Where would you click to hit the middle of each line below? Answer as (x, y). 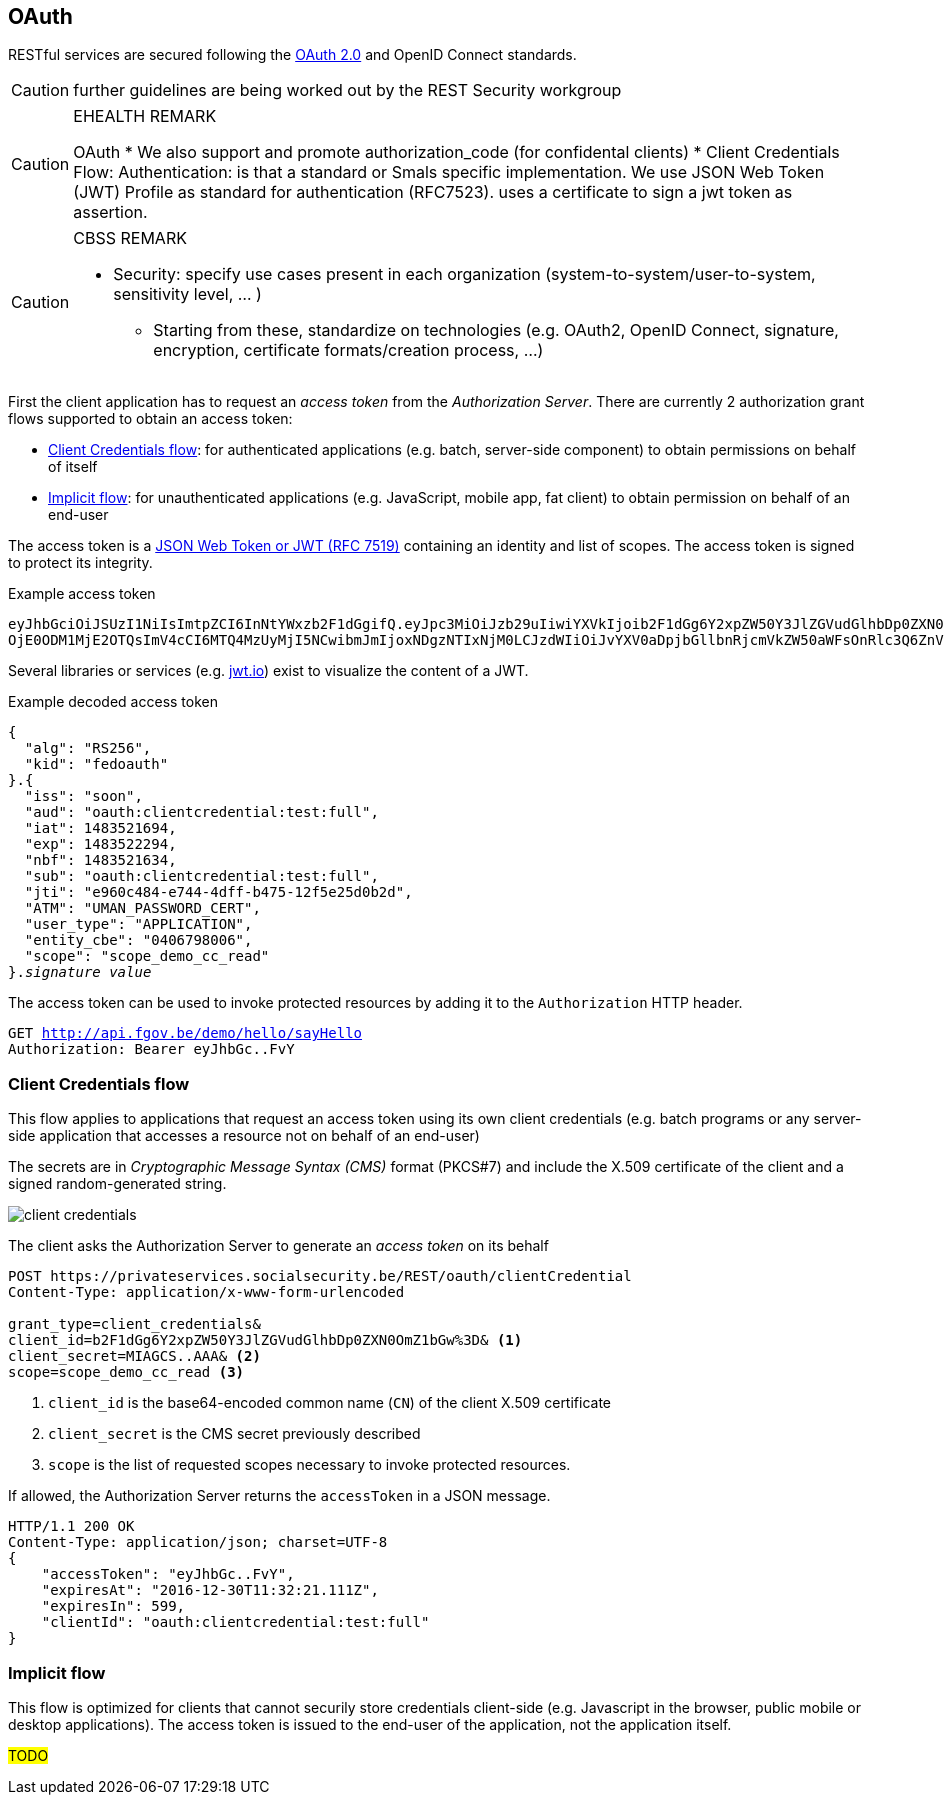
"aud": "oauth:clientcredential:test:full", (201, 812)
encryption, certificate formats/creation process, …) (348, 350)
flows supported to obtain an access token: (150, 419)
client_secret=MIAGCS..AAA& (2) (134, 1356)
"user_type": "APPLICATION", (138, 924)
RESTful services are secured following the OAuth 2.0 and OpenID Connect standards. (292, 55)
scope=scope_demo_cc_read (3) (126, 1372)
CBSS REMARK (130, 238)
